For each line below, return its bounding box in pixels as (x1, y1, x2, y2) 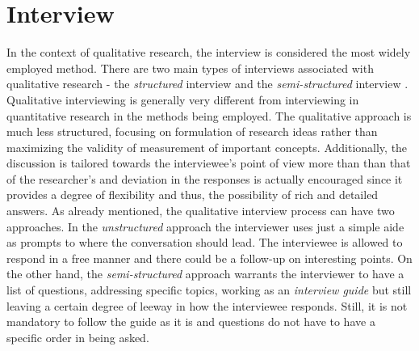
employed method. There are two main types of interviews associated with (6, 59, 374, 76)
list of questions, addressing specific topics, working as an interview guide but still (6, 281, 412, 298)
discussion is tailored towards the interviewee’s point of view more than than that (6, 154, 411, 171)
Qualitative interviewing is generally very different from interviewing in (6, 91, 359, 108)
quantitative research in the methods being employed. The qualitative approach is (6, 107, 412, 124)
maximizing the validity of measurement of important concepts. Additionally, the (6, 138, 408, 155)
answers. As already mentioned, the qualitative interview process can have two (6, 202, 395, 219)
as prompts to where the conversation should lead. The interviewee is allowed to (6, 234, 403, 251)
